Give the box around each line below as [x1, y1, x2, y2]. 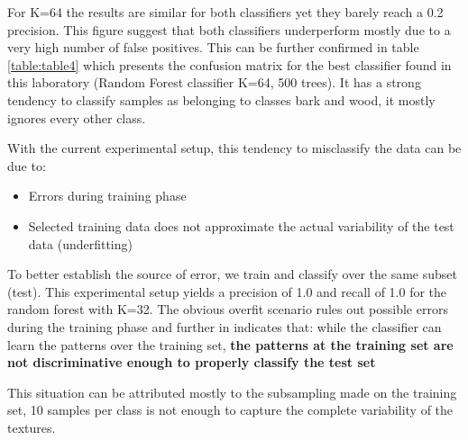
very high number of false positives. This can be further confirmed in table [7, 38, 419, 57]
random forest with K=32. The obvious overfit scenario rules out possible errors [7, 300, 448, 319]
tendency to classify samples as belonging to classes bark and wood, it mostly [7, 90, 436, 109]
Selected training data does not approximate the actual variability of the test [28, 216, 454, 235]
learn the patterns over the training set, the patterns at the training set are [7, 335, 454, 354]
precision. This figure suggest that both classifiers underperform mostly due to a [7, 20, 451, 39]
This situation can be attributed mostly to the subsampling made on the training [7, 382, 457, 401]
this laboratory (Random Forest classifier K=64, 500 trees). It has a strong [7, 73, 421, 92]
